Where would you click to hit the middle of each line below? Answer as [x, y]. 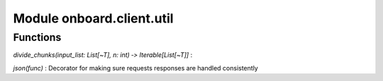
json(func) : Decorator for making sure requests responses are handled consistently [135, 68]
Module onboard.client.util [93, 18]
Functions [37, 37]
